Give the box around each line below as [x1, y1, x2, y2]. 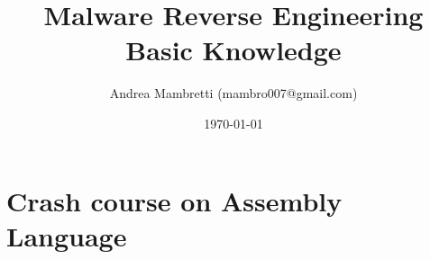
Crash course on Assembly [6, 182, 343, 219]
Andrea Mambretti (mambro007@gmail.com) [109, 84, 358, 103]
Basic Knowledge [125, 31, 342, 68]
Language [6, 217, 127, 254]
